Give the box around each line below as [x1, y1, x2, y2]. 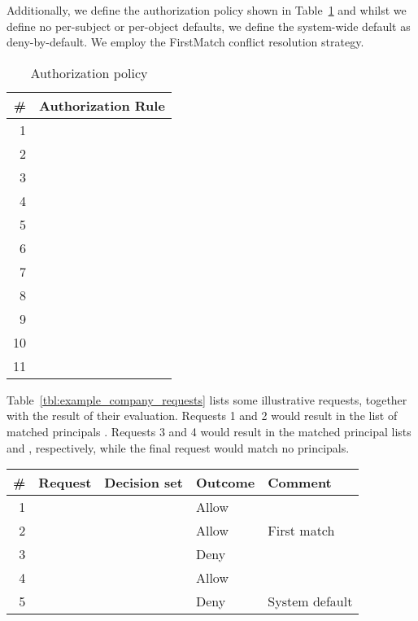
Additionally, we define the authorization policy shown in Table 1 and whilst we [7, 2, 407, 18]
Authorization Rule [39, 95, 165, 115]
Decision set [104, 473, 183, 492]
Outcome [195, 473, 255, 492]
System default [268, 592, 353, 611]
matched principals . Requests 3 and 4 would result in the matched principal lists [7, 422, 411, 440]
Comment [268, 473, 332, 492]
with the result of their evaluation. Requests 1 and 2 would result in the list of [7, 407, 398, 424]
